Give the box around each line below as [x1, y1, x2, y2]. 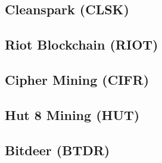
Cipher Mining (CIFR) [5, 70, 149, 88]
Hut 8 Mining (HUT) [5, 105, 140, 124]
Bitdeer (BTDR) [5, 140, 110, 159]
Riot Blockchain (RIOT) [5, 35, 158, 54]
